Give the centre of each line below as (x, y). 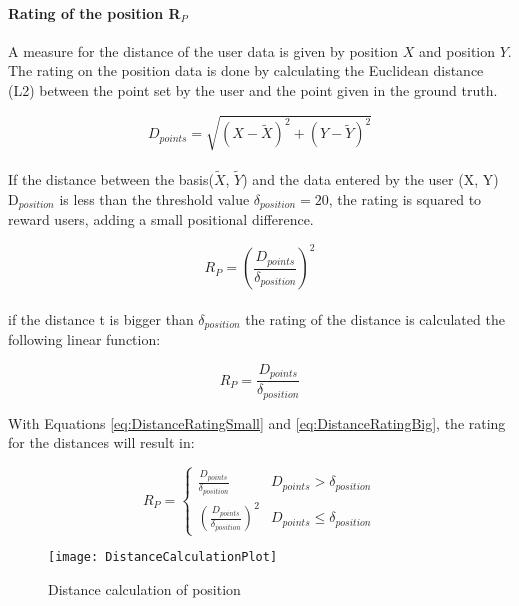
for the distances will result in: (101, 442)
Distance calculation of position (144, 589)
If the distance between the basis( (111, 178)
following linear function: (84, 339)
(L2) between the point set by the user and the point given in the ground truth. (253, 89)
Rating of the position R (94, 12)
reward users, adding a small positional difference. (161, 218)
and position (457, 50)
